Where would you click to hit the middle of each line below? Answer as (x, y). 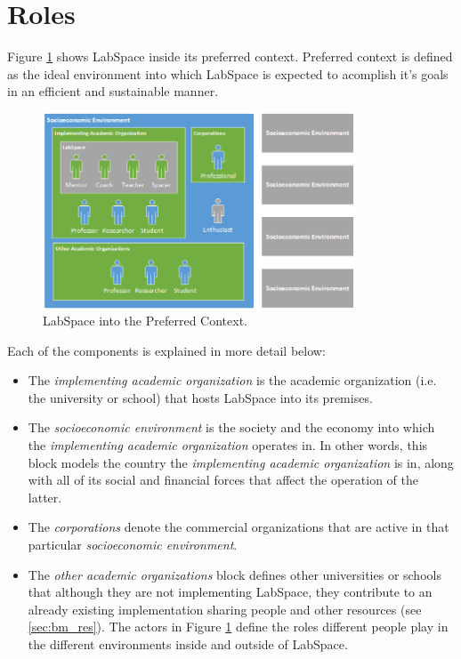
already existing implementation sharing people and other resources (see (225, 609)
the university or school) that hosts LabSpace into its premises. (200, 397)
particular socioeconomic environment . (133, 545)
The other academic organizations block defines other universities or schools (235, 574)
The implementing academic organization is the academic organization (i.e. (232, 380)
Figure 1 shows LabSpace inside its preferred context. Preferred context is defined (230, 56)
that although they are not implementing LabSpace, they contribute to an (230, 592)
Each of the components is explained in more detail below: (166, 350)
